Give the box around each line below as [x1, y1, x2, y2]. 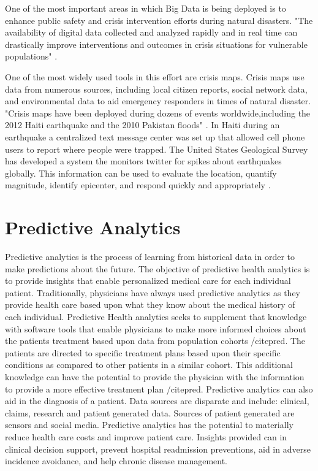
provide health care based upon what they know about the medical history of [5, 298, 295, 311]
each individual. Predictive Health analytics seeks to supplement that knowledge [5, 310, 307, 323]
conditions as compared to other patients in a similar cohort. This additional [5, 358, 293, 371]
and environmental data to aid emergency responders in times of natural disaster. [5, 94, 311, 107]
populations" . [5, 50, 58, 63]
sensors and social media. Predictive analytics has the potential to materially [5, 418, 293, 431]
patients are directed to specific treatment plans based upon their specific [5, 346, 281, 359]
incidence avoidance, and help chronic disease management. [5, 454, 228, 467]
